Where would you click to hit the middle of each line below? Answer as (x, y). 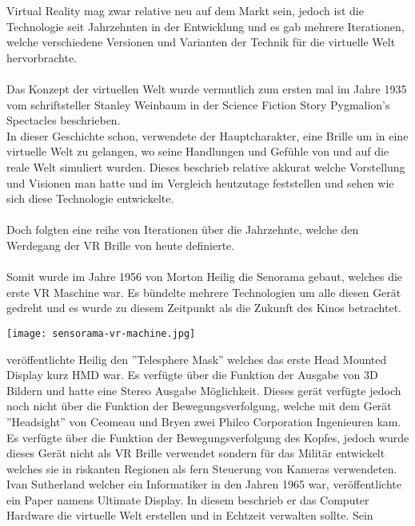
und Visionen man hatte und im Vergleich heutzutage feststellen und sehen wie (200, 182)
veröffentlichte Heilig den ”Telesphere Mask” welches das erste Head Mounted (197, 359)
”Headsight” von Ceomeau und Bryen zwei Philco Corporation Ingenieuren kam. (204, 421)
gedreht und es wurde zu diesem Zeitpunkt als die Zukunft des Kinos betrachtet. (204, 308)
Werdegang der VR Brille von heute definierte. (121, 245)
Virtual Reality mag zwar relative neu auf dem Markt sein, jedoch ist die (185, 10)
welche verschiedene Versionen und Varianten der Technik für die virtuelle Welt (201, 42)
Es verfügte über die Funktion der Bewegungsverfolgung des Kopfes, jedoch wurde (208, 437)
